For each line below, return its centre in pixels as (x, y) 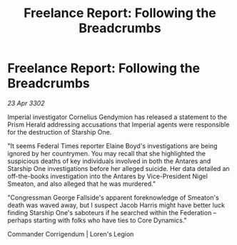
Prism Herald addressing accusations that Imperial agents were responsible (118, 124)
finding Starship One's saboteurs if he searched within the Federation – (112, 212)
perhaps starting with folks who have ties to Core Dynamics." (97, 220)
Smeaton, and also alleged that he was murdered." (81, 184)
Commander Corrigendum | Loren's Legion (71, 234)
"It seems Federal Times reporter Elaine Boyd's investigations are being (112, 146)
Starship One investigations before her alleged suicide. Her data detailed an (118, 168)
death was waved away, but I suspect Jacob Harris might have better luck (116, 205)
